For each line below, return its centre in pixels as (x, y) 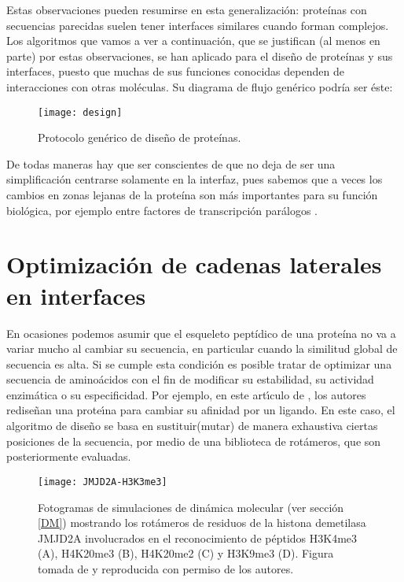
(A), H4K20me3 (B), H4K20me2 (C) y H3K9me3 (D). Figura (186, 553)
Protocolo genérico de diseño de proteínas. (140, 137)
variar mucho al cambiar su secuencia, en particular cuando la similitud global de (202, 348)
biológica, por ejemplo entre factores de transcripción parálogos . (162, 210)
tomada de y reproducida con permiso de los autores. (166, 568)
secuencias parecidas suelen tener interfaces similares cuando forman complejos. (198, 25)
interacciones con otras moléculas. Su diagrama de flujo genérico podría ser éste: (200, 86)
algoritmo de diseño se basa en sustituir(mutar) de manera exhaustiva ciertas (192, 426)
